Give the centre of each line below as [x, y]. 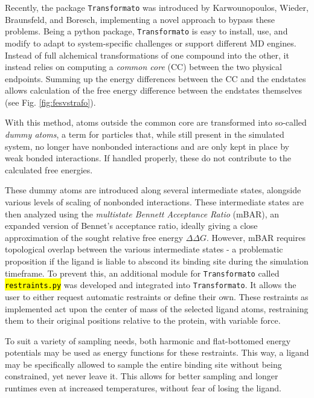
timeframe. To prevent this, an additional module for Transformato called [142, 273]
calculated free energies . [49, 169]
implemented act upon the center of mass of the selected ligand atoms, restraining [157, 308]
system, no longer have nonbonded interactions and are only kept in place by [147, 146]
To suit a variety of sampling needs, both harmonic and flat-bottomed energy [148, 340]
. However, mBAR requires [256, 237]
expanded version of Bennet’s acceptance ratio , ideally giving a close [131, 226]
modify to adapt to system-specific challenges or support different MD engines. [151, 43]
